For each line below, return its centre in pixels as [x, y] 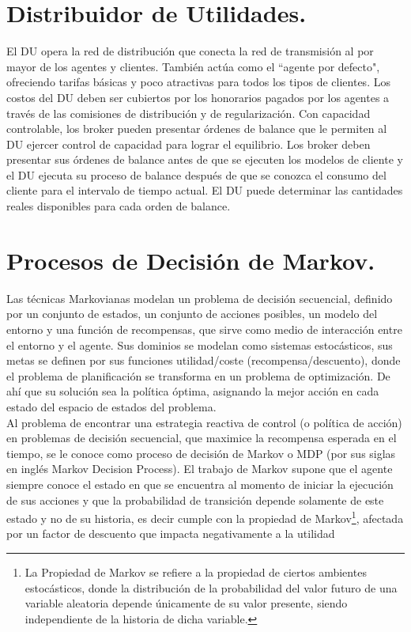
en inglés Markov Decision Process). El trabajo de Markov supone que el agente [200, 469]
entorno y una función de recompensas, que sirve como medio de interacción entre [204, 329]
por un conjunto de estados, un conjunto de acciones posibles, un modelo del [192, 314]
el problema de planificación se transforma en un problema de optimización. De [198, 375]
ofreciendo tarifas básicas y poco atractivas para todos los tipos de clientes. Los [198, 82]
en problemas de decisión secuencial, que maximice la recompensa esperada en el [202, 438]
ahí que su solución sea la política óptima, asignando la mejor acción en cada [193, 391]
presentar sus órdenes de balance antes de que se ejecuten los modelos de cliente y [205, 159]
